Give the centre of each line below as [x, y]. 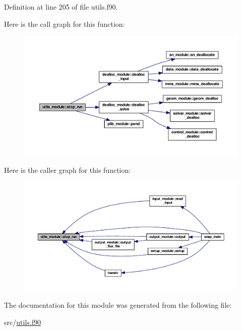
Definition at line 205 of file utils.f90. [61, 7]
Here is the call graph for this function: [65, 23]
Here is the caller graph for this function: [68, 170]
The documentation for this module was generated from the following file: [118, 304]
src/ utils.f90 [22, 322]
